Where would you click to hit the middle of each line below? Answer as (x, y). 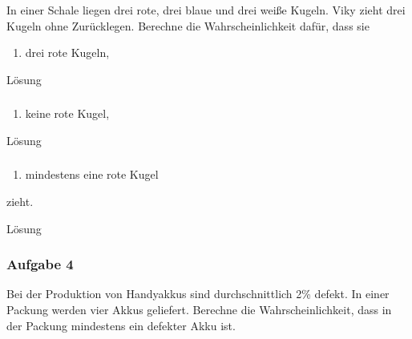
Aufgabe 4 (40, 264)
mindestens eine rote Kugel (92, 174)
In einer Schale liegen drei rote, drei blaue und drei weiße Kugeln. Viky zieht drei (206, 10)
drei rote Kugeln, (67, 52)
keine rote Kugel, (67, 113)
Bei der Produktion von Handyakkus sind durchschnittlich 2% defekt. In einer (198, 294)
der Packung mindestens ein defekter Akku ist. (121, 325)
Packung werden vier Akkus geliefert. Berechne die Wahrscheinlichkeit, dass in (199, 309)
